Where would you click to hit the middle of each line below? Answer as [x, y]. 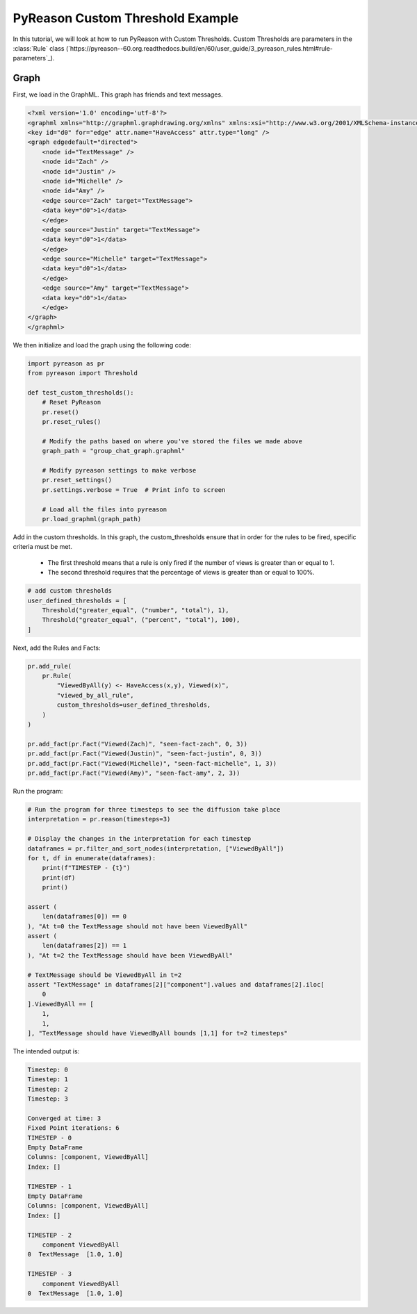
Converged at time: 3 [64, 1118]
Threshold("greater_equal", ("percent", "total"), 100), [141, 620]
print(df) [59, 878]
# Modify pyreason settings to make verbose [119, 470]
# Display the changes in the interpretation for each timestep [139, 839]
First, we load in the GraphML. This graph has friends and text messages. [118, 95]
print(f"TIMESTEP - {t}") [86, 868]
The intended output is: [46, 1051]
